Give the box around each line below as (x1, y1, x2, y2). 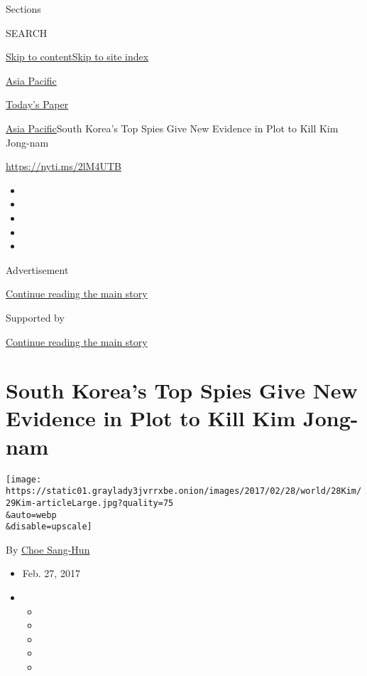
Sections (6, 1, 41, 16)
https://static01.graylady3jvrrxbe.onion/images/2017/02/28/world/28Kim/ (6, 486, 362, 497)
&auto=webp (6, 509, 57, 520)
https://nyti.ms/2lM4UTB (6, 159, 121, 174)
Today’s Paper (6, 97, 69, 112)
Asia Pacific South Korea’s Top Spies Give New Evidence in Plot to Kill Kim (6, 120, 339, 135)
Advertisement (6, 262, 69, 277)
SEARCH (6, 25, 48, 40)
